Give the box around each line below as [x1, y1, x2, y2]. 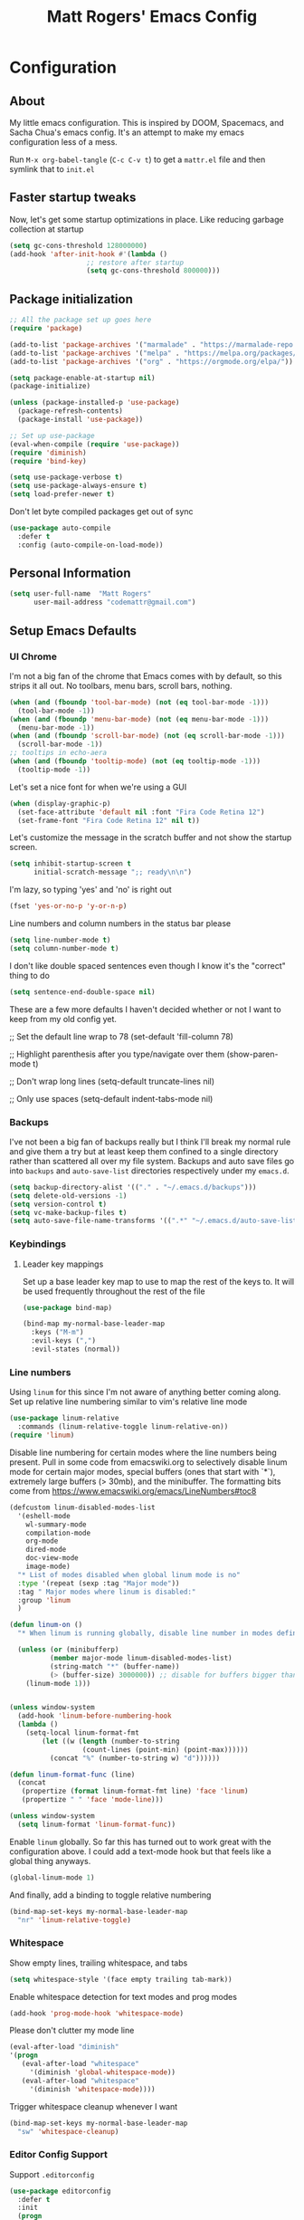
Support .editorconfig [9, 2168, 95, 2179]
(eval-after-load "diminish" [9, 2043, 119, 2052]
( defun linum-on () [9, 1621, 83, 1630]
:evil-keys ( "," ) [31, 1336, 97, 1345]
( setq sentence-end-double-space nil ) [9, 987, 156, 997]
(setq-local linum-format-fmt [25, 1728, 140, 1737]
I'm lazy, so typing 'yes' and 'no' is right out [9, 885, 172, 895]
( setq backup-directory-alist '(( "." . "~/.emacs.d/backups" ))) [9, 1182, 257, 1191]
